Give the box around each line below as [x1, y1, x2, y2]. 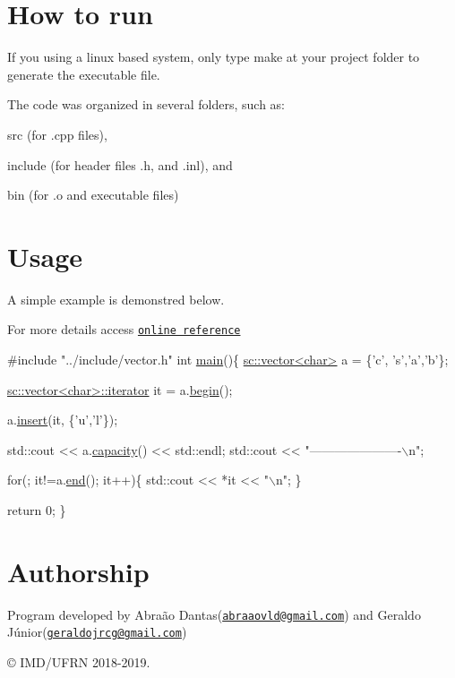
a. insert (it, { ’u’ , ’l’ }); [7, 410, 118, 429]
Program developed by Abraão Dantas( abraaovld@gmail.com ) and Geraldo [7, 605, 421, 623]
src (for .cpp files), [7, 124, 107, 143]
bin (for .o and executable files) [7, 185, 179, 204]
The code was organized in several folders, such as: [7, 95, 286, 114]
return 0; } [7, 501, 66, 519]
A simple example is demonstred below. [7, 289, 225, 308]
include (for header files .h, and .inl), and [7, 155, 233, 174]
